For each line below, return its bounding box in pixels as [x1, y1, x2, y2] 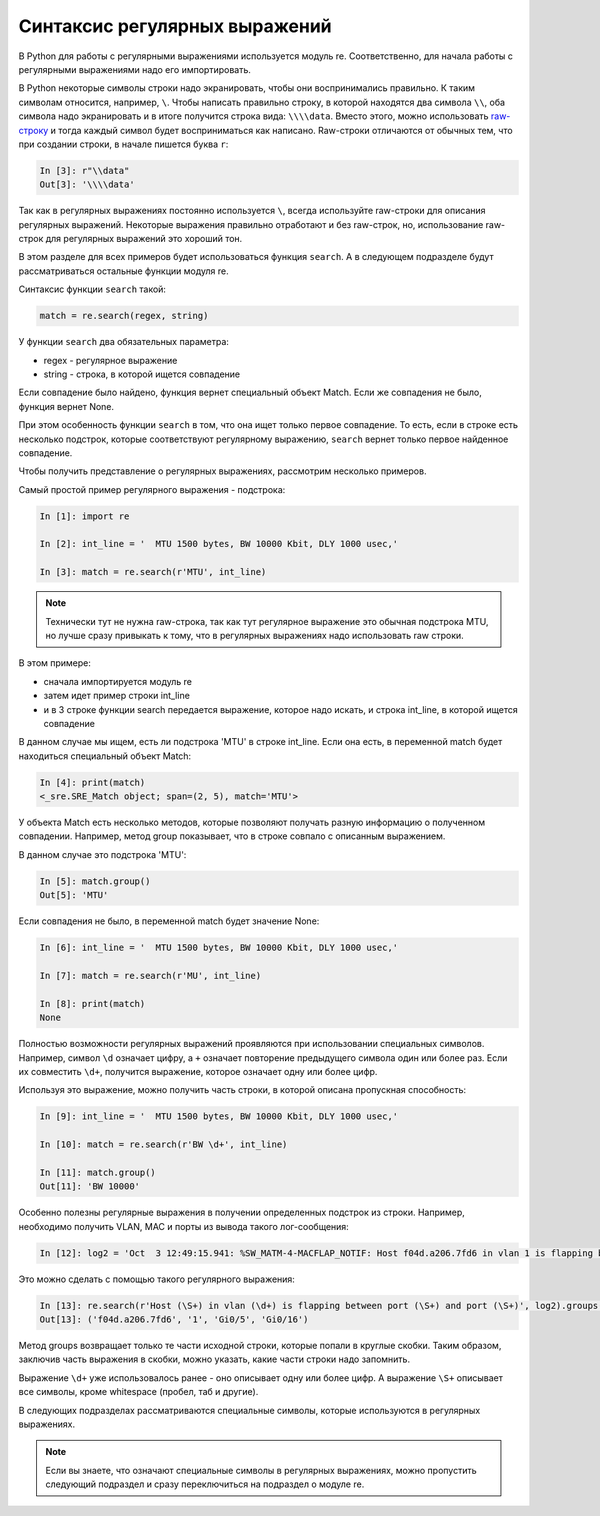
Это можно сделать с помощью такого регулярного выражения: [18, 1273, 295, 1285]
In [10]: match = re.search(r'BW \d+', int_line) [39, 1139, 288, 1150]
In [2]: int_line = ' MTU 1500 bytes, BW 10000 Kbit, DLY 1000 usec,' [39, 538, 399, 550]
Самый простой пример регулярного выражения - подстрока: [18, 483, 286, 495]
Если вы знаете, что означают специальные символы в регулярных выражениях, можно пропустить [45, 1464, 477, 1476]
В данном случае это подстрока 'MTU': [18, 848, 187, 860]
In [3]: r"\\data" [39, 165, 130, 176]
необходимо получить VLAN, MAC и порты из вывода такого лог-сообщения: [18, 1220, 349, 1232]
